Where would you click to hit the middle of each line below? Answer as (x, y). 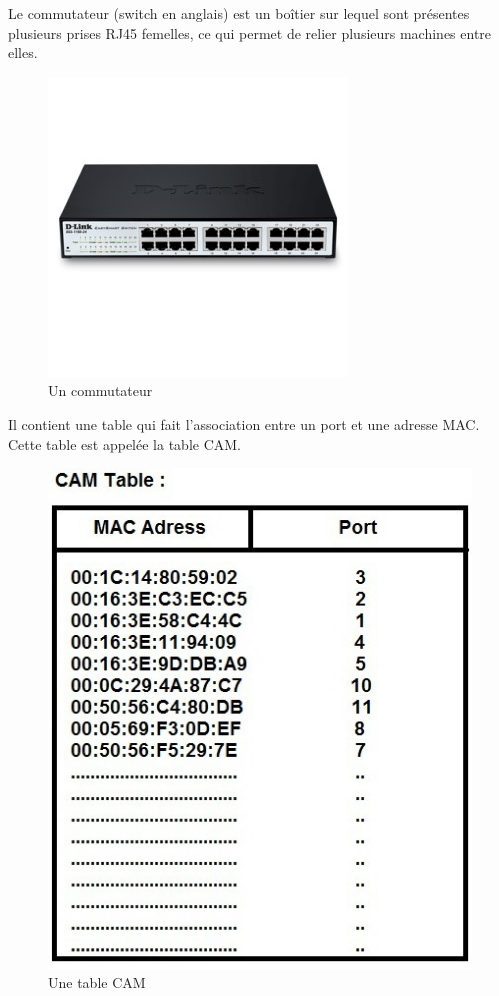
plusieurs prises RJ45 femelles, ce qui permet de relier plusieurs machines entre (250, 32)
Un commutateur (100, 390)
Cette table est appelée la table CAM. (124, 443)
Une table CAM (97, 982)
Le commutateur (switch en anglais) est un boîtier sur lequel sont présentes (239, 13)
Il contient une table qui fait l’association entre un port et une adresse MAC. (244, 423)
